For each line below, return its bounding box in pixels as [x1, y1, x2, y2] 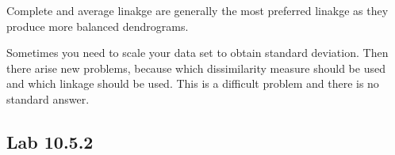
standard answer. [6, 90, 90, 107]
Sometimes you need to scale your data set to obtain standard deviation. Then [6, 44, 389, 61]
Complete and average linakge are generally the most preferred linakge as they [6, 2, 389, 18]
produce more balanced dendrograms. [6, 17, 189, 34]
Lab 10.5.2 [6, 129, 94, 153]
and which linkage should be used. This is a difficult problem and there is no [6, 75, 379, 92]
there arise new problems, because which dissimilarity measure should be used [6, 59, 385, 76]
